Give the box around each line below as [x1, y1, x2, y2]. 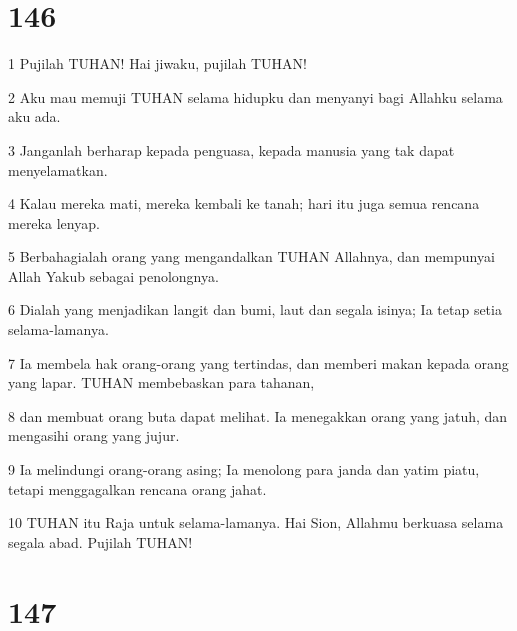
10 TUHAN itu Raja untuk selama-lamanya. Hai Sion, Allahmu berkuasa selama [8, 512, 504, 533]
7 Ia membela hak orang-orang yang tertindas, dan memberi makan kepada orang [8, 352, 509, 373]
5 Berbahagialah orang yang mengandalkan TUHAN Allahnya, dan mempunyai [8, 246, 495, 267]
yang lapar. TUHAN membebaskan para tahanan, [8, 372, 315, 393]
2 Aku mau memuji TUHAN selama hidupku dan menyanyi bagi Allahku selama [8, 86, 503, 107]
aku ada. [8, 106, 61, 127]
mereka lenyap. [8, 212, 100, 233]
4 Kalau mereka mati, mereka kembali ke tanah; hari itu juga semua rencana [8, 193, 480, 214]
